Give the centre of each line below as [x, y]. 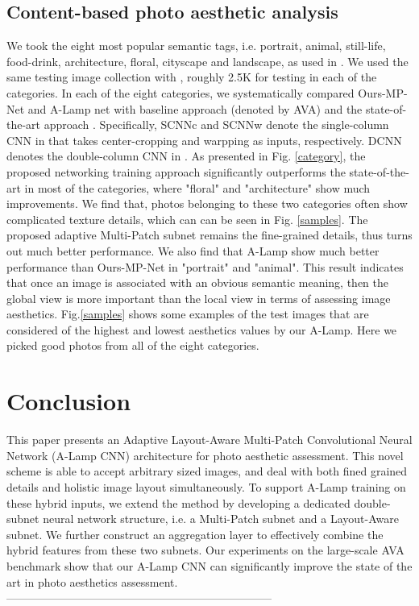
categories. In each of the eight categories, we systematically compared [180, 92]
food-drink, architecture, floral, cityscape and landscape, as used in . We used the [207, 61]
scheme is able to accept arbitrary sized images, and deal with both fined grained [207, 471]
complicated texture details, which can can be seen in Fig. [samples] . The [187, 219]
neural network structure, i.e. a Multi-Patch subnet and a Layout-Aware [221, 519]
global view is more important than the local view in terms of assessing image [199, 298]
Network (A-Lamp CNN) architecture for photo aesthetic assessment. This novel [205, 455]
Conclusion [69, 401]
